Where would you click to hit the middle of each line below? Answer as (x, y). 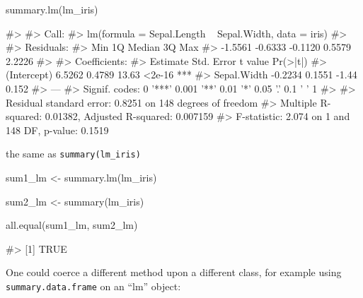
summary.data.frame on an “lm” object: (93, 286)
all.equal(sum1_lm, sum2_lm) (72, 225)
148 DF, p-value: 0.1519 (57, 130)
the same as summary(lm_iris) (73, 154)
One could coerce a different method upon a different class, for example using (174, 272)
